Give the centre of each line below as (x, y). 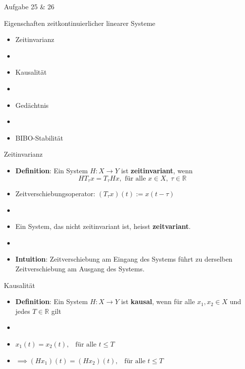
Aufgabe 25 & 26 (29, 6)
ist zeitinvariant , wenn (157, 170)
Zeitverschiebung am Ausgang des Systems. (80, 268)
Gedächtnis (32, 105)
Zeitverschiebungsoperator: (55, 193)
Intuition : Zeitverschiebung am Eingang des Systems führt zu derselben (124, 259)
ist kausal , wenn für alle (158, 301)
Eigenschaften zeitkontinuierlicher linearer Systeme (80, 23)
